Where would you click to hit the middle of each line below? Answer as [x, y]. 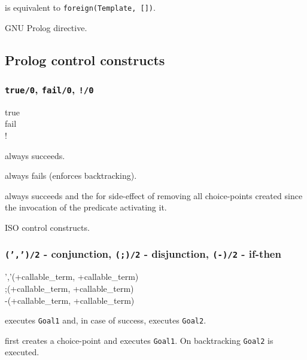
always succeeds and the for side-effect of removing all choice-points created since [154, 195]
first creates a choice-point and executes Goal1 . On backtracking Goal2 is [139, 340]
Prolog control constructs [85, 60]
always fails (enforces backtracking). [71, 176]
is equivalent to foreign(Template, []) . [80, 7]
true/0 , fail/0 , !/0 [49, 89]
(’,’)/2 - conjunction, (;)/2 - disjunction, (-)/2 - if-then [143, 254]
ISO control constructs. [47, 227]
